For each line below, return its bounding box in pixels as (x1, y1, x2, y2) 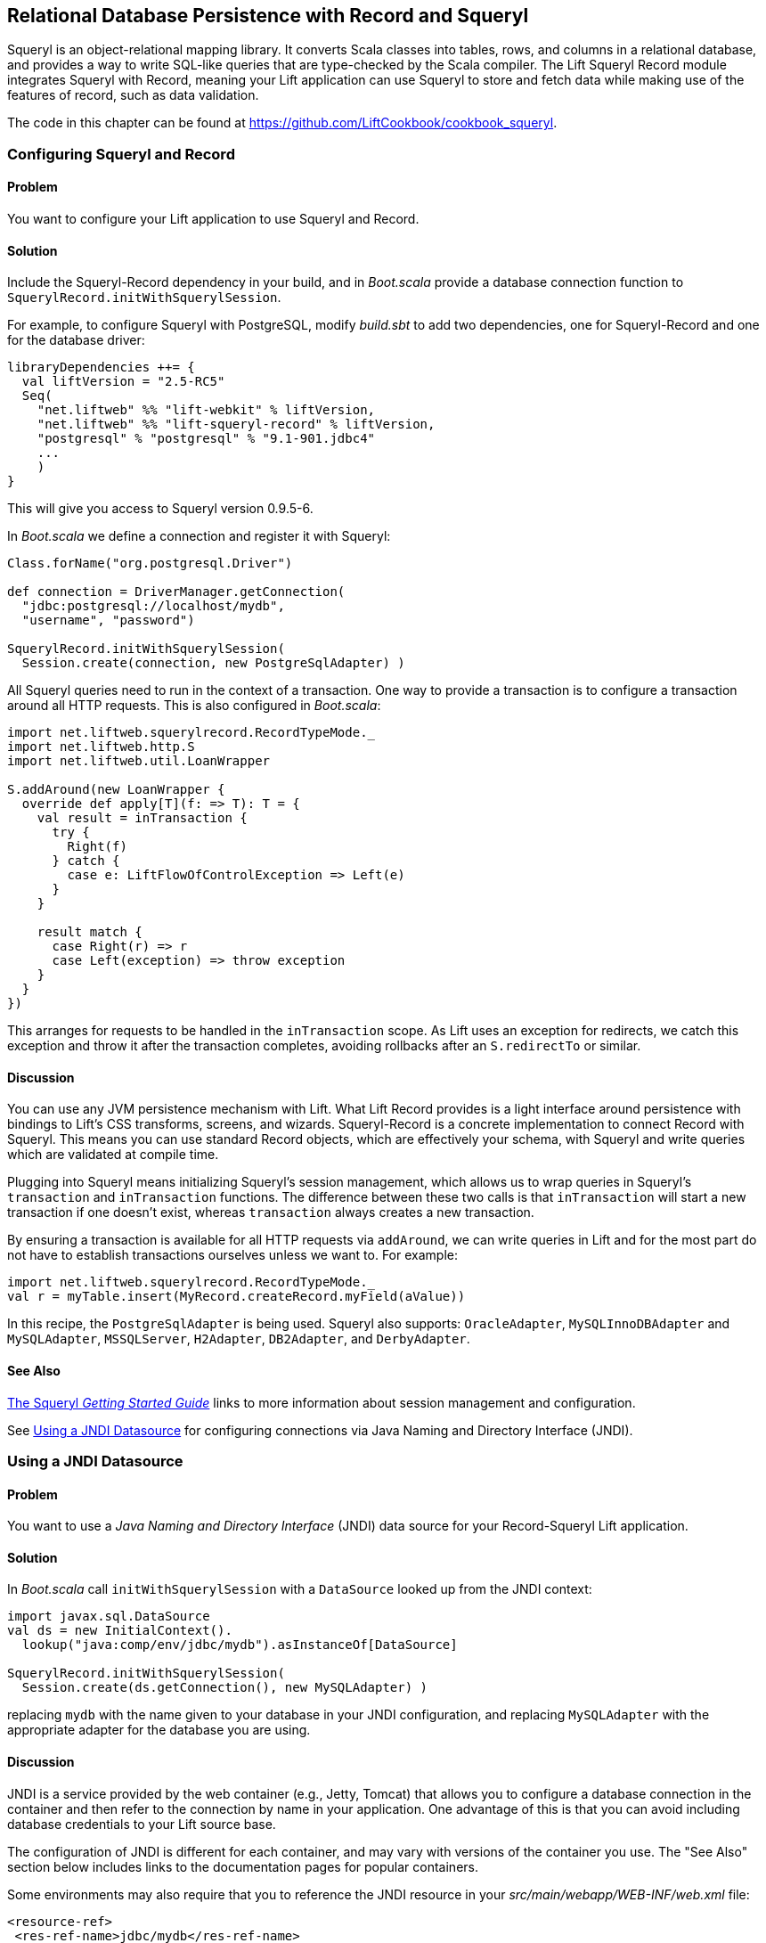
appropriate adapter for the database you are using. (7, 1722, 311, 1738)
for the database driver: (7, 332, 145, 348)
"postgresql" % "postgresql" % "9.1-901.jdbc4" (37, 431, 376, 446)
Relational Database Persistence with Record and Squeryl (7, 4, 529, 27)
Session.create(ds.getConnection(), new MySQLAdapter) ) (21, 1680, 428, 1695)
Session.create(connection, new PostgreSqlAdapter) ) (21, 656, 405, 671)
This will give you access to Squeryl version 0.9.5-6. (7, 501, 314, 517)
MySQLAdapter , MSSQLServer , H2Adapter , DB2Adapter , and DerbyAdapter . (7, 1331, 470, 1347)
